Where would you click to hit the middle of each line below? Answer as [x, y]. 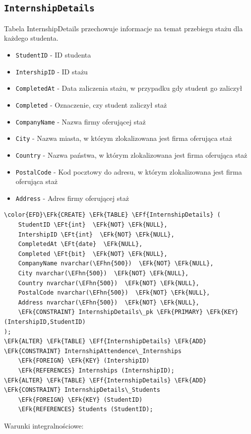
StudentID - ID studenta [53, 54]
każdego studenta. [31, 38]
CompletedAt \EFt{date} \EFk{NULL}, [80, 244]
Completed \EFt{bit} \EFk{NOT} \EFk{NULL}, [93, 254]
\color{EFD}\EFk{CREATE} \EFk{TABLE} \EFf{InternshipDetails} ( [112, 215]
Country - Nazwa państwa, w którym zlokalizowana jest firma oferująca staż [131, 155]
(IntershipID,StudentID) [45, 322]
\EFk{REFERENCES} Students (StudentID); [86, 409]
